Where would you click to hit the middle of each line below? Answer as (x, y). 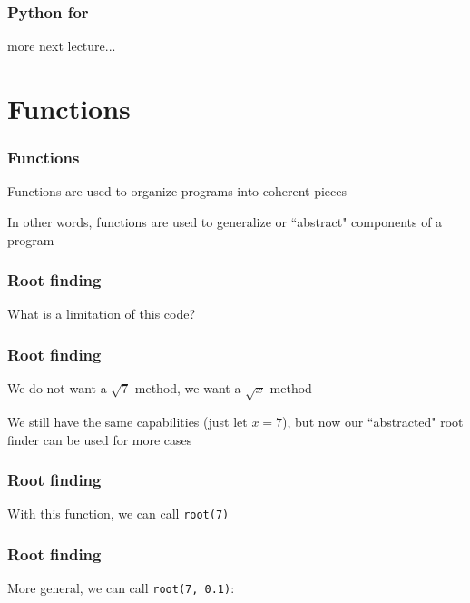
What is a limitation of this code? (102, 314)
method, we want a (188, 388)
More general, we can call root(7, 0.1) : (121, 588)
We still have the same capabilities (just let (127, 421)
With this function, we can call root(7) (118, 514)
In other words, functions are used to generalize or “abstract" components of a (225, 222)
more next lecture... (62, 46)
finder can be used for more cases (100, 439)
